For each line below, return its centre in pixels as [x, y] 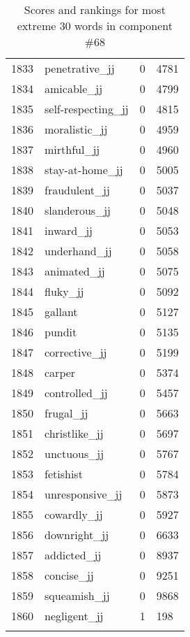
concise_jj [69, 575]
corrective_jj [76, 352]
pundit [61, 332]
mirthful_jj [72, 149]
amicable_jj [74, 88]
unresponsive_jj [84, 494]
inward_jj [69, 230]
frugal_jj [66, 413]
